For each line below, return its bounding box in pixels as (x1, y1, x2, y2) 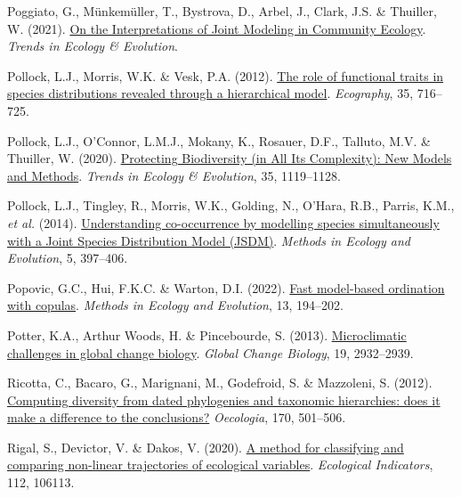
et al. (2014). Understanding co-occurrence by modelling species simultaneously (7, 213, 440, 232)
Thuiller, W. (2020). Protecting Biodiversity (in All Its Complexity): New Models (7, 149, 452, 167)
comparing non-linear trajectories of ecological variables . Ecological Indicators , (7, 455, 433, 474)
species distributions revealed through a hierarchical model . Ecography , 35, (7, 84, 414, 102)
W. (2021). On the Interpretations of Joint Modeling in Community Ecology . (7, 19, 426, 37)
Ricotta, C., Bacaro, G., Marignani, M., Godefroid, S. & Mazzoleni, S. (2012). (7, 373, 433, 392)
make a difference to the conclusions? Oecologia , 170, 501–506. (7, 408, 346, 427)
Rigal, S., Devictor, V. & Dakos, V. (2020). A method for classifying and (7, 437, 404, 456)
